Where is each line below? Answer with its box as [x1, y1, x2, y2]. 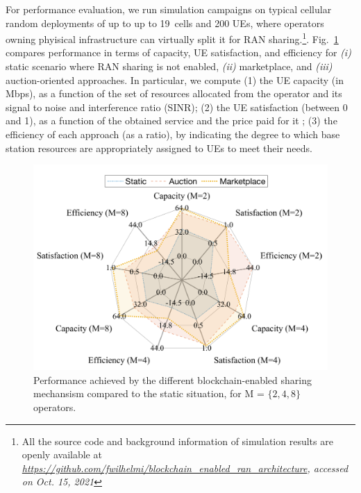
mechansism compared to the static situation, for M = [33, 386, 265, 401]
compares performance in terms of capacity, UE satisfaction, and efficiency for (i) [6, 45, 351, 60]
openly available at [22, 447, 102, 462]
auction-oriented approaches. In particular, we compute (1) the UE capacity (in [6, 72, 344, 87]
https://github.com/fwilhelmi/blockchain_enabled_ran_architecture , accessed [22, 460, 349, 475]
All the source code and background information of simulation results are [22, 433, 333, 448]
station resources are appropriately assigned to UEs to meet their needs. [6, 140, 312, 155]
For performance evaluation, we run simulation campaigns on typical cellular [6, 2, 332, 16]
